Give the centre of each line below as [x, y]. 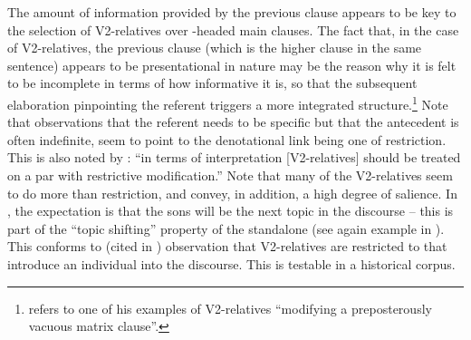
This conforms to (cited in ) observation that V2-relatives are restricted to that [227, 246]
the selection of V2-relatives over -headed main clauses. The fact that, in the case [233, 29]
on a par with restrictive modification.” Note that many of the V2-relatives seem [230, 175]
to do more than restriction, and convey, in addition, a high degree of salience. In [232, 193]
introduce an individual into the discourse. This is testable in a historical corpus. [231, 263]
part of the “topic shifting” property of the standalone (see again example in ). [226, 228]
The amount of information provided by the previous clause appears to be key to [232, 12]
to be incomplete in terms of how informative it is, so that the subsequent [212, 83]
